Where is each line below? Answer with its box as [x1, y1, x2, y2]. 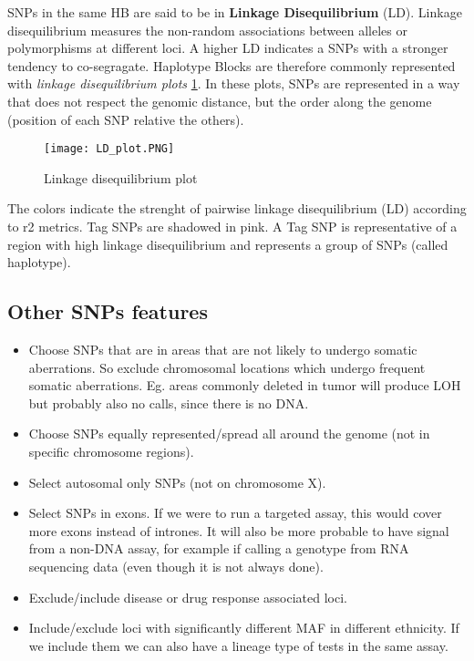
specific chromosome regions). [28, 441, 194, 460]
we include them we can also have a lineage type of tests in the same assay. [28, 635, 448, 655]
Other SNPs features [7, 297, 208, 325]
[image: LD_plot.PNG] [44, 142, 175, 156]
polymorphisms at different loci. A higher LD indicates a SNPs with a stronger [7, 38, 448, 57]
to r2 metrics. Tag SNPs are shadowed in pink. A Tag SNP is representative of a [7, 217, 458, 235]
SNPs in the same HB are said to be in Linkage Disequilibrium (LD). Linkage [7, 3, 462, 21]
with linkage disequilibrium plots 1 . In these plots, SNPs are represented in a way [7, 74, 460, 93]
